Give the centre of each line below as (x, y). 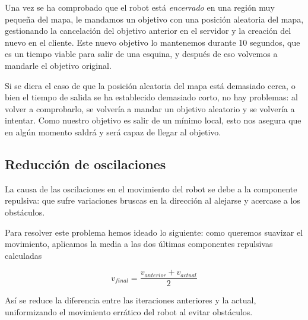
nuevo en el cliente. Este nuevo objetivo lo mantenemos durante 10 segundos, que (153, 42)
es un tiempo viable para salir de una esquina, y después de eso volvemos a (141, 54)
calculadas (23, 255)
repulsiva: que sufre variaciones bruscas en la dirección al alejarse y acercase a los (153, 200)
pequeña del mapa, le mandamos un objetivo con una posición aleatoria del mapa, (154, 19)
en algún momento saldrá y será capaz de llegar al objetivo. (113, 132)
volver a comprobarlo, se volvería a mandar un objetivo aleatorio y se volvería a (150, 108)
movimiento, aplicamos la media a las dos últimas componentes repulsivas (139, 244)
